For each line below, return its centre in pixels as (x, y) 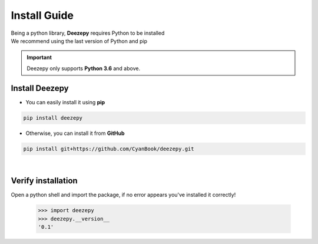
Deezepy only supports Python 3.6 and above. (84, 68)
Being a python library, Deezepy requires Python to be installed (88, 33)
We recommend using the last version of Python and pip (79, 41)
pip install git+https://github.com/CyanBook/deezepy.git (109, 149)
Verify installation (44, 181)
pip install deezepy (53, 118)
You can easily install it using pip (65, 102)
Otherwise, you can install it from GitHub (75, 133)
